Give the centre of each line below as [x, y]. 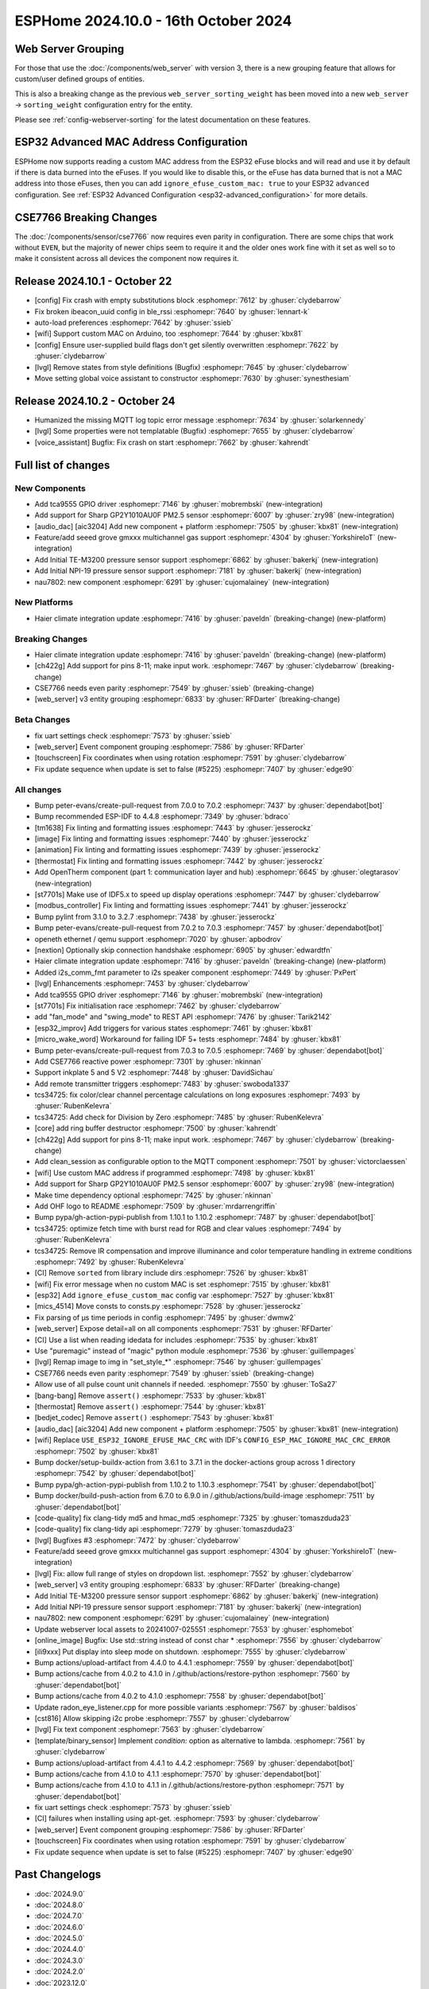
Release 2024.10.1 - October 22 [93, 281]
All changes [38, 789]
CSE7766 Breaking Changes [86, 218]
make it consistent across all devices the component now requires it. [127, 259]
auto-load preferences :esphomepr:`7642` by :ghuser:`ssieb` [134, 323]
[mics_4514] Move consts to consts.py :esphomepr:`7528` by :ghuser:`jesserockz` [169, 1306]
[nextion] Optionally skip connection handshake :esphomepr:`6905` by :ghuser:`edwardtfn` [184, 950]
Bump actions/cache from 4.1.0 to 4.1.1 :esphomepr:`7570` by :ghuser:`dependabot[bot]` [178, 1773]
